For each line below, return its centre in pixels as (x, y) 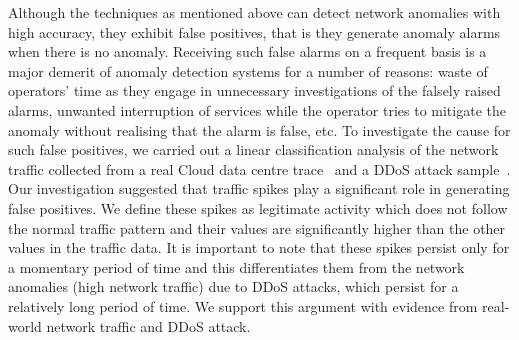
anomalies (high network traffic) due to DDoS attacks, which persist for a (233, 286)
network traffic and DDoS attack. (148, 325)
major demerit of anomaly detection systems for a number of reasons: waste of (248, 70)
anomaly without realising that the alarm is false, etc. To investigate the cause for (259, 129)
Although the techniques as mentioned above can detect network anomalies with (254, 12)
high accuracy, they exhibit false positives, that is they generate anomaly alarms (254, 31)
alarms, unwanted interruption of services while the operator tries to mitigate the (257, 109)
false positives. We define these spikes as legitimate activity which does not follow (258, 207)
